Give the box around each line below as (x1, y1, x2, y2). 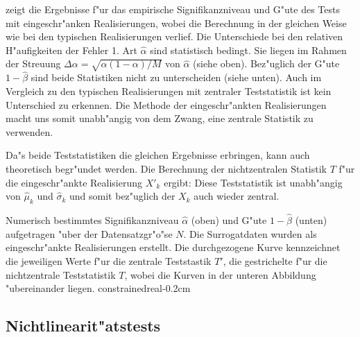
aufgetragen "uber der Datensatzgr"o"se (6, 226, 173, 241)
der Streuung (6, 56, 61, 71)
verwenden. (6, 124, 53, 139)
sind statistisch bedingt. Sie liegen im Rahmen (150, 42, 347, 57)
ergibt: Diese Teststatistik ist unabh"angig (164, 175, 343, 189)
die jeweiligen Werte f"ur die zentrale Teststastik (6, 253, 212, 268)
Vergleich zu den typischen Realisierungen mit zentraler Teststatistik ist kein (6, 83, 332, 98)
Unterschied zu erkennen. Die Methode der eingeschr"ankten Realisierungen (6, 97, 327, 112)
